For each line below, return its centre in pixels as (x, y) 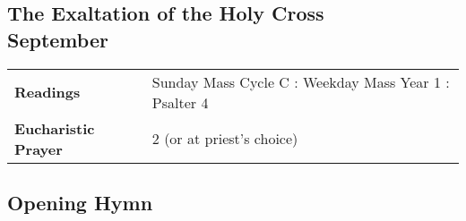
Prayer (39, 149)
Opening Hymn (80, 202)
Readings (47, 92)
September (58, 39)
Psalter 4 (180, 102)
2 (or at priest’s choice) (225, 139)
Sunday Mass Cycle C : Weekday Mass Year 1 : (301, 81)
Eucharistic (55, 128)
